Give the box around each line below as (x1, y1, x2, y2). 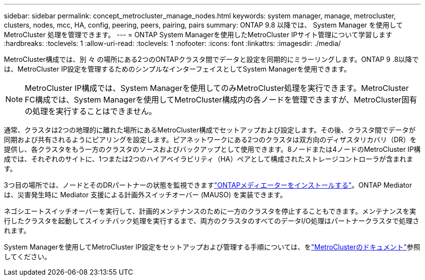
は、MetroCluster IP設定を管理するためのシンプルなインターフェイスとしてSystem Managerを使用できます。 (4, 65, 351, 73)
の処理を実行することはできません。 (25, 106, 157, 116)
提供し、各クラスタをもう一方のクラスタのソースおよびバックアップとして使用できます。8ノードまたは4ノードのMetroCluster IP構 (4, 145, 421, 153)
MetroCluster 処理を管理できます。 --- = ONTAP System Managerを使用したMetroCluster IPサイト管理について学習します (4, 30, 392, 39)
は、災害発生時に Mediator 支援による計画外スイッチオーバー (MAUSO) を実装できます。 (4, 191, 287, 199)
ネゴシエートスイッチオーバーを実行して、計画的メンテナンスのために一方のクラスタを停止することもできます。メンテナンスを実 (4, 207, 416, 215)
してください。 (4, 252, 51, 261)
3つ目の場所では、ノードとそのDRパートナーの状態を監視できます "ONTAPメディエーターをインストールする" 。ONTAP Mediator (4, 181, 412, 189)
